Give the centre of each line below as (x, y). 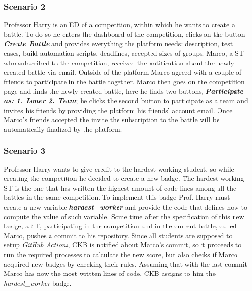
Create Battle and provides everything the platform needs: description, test (118, 43)
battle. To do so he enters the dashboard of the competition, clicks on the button (125, 34)
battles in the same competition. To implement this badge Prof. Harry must (117, 197)
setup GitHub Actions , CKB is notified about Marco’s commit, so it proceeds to (123, 245)
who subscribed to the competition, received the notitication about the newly (119, 62)
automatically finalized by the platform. (63, 129)
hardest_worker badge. (38, 283)
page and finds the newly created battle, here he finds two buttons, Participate (124, 91)
